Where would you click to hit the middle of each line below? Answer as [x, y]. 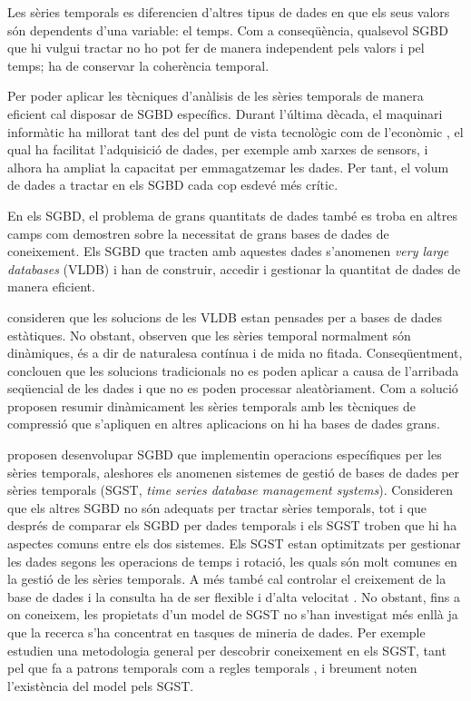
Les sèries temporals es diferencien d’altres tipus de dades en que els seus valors [229, 12]
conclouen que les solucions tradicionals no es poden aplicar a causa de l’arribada [233, 370]
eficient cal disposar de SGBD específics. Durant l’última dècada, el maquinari [225, 113]
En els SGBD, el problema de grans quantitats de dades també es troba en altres [232, 215]
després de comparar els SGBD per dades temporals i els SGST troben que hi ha [232, 525]
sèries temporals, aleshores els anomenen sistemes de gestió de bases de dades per [234, 472]
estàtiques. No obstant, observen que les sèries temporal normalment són [209, 335]
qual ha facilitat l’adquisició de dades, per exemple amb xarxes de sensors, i [218, 149]
